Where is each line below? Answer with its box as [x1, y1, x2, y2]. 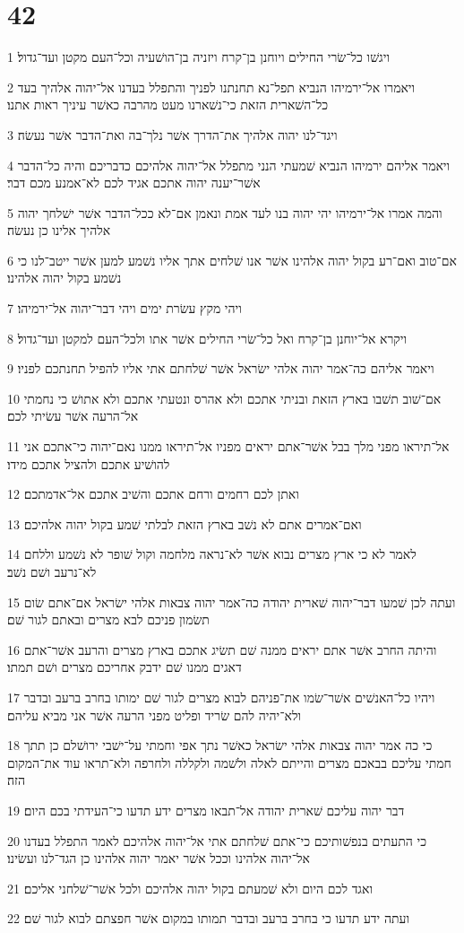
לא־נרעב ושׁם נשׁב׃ [7, 562, 97, 580]
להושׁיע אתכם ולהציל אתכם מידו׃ [7, 454, 170, 473]
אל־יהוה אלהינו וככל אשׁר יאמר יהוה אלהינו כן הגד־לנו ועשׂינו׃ [7, 849, 310, 868]
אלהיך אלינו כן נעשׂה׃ [7, 221, 111, 240]
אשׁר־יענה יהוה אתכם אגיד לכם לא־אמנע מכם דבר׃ [7, 173, 261, 192]
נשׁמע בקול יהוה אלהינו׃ [7, 268, 122, 287]
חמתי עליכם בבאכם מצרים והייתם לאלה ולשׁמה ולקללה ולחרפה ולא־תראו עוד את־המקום [7, 753, 451, 772]
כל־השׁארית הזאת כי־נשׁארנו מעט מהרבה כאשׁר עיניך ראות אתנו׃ [7, 95, 329, 114]
